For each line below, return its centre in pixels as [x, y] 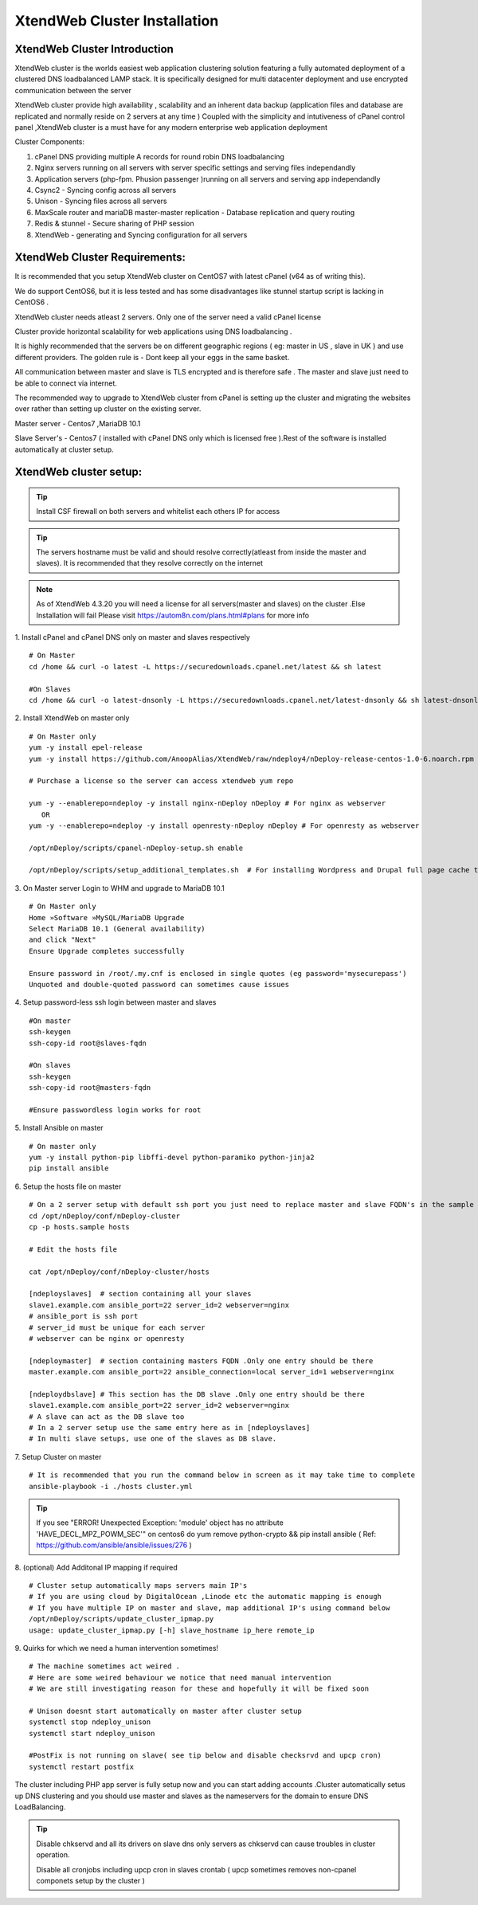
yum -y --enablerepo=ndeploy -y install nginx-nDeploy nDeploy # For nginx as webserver [208, 804]
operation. [53, 1855]
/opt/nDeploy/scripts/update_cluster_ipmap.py [121, 1619]
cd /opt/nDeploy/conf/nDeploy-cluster [105, 1216]
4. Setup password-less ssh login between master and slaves [116, 1002]
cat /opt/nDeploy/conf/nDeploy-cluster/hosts [119, 1272]
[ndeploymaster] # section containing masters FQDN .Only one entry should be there [201, 1361]
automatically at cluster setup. [64, 449]
